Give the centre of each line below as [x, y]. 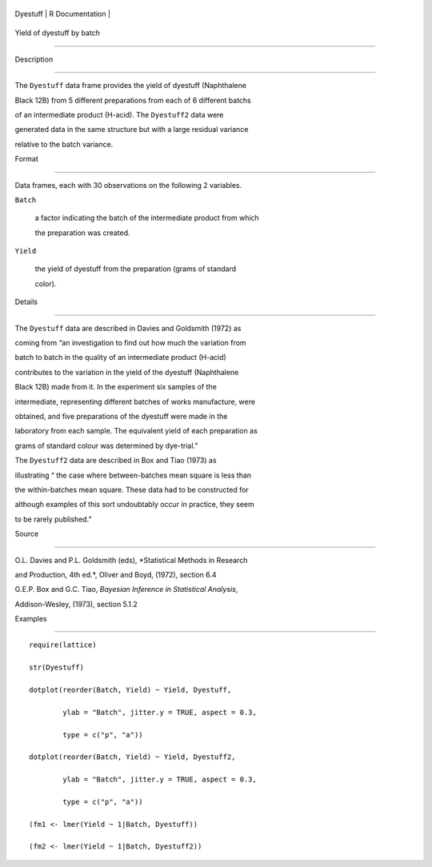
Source [27, 534]
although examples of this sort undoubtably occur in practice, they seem [135, 505]
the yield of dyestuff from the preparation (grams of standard [136, 269]
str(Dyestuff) [56, 667]
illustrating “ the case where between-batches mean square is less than [133, 475]
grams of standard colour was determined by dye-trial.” [106, 445]
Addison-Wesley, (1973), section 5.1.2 [76, 604]
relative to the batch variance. [64, 144]
